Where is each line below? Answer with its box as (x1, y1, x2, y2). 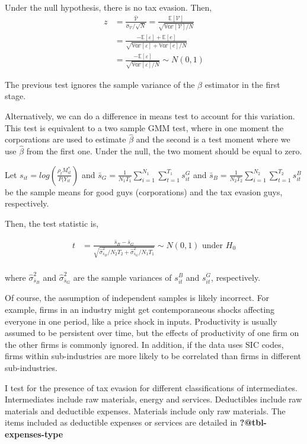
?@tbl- (239, 416, 267, 429)
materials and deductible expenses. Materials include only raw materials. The (5, 404, 286, 417)
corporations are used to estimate (5, 133, 126, 145)
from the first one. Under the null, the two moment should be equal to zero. (26, 145, 302, 157)
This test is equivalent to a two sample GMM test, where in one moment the (5, 121, 284, 134)
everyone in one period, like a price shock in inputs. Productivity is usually (5, 315, 277, 327)
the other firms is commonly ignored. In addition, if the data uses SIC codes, (5, 338, 284, 350)
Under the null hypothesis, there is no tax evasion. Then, (5, 1, 212, 13)
